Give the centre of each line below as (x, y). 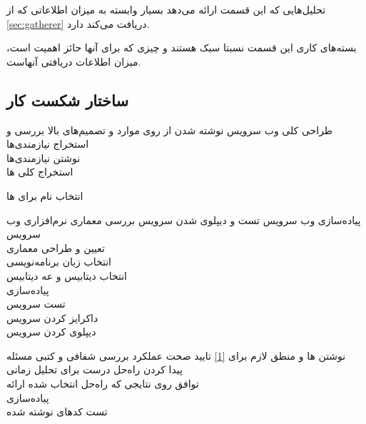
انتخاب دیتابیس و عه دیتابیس (67, 275)
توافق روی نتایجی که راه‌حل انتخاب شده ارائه (103, 384)
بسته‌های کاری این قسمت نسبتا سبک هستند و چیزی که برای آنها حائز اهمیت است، (182, 47)
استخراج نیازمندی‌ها (48, 144)
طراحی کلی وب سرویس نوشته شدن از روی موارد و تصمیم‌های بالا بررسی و (170, 130)
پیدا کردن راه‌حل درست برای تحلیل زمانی (95, 369)
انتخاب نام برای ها (45, 195)
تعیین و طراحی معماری (56, 247)
